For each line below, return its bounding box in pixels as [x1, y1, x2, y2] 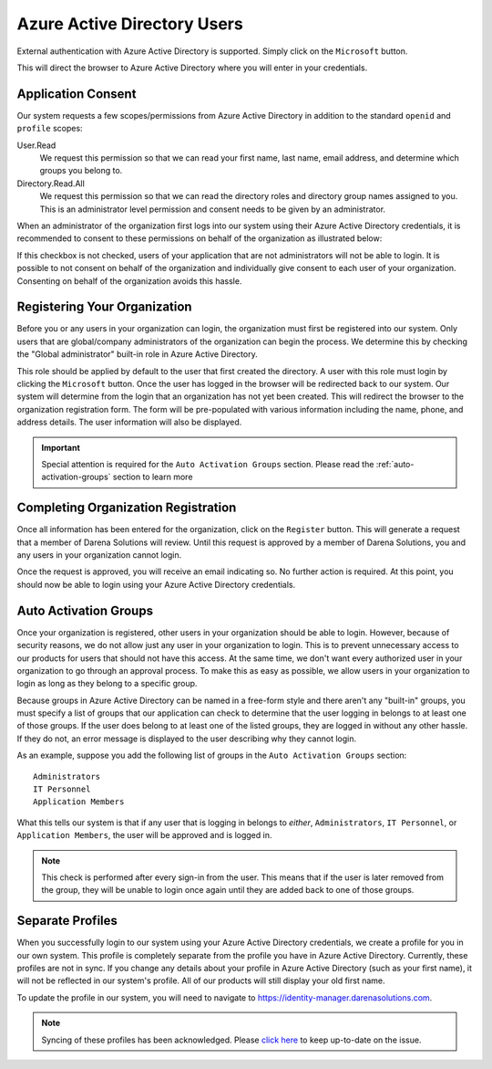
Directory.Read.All [16, 178, 86, 189]
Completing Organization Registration [16, 500, 237, 516]
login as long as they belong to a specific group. [16, 678, 198, 689]
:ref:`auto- [375, 458, 415, 469]
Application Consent [16, 86, 137, 101]
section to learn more [112, 471, 193, 483]
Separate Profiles [16, 913, 118, 928]
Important [41, 442, 81, 453]
